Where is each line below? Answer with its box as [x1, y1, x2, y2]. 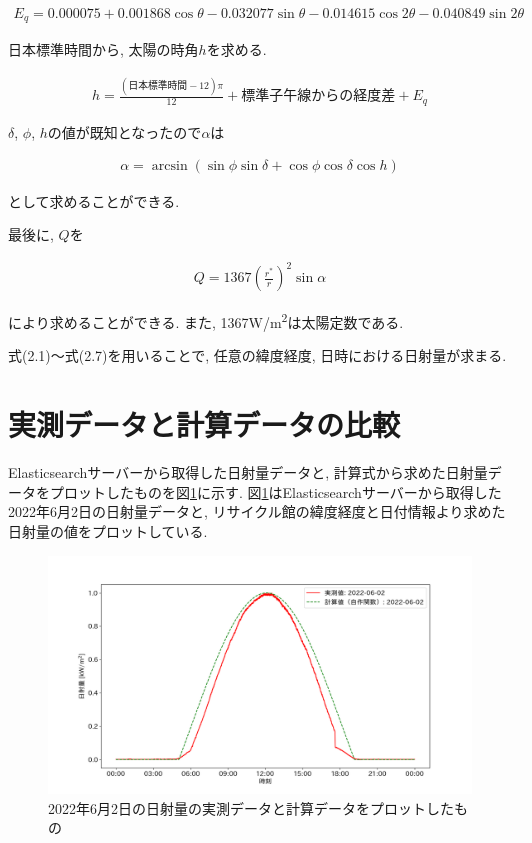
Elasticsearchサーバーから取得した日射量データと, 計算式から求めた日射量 [8, 462, 488, 483]
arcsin [151, 159, 188, 174]
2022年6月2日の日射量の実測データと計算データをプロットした [48, 797, 454, 818]
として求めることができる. [8, 190, 180, 211]
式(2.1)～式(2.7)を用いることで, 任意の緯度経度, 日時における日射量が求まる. [8, 345, 507, 366]
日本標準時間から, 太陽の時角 [8, 39, 199, 60]
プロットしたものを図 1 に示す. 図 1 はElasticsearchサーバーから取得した [49, 481, 502, 502]
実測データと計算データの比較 [8, 404, 401, 445]
